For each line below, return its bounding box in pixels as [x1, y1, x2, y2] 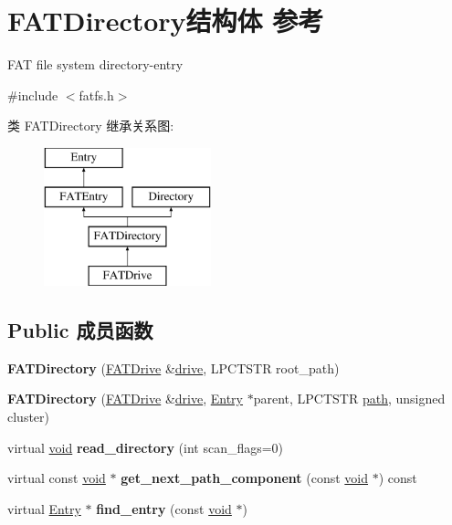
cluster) [7, 407, 50, 426]
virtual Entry [7, 499, 81, 518]
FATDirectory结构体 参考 [7, 2, 324, 39]
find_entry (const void [96, 499, 232, 518]
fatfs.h [79, 85, 114, 104]
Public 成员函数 [7, 316, 153, 344]
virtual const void [7, 468, 106, 488]
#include [7, 85, 58, 104]
